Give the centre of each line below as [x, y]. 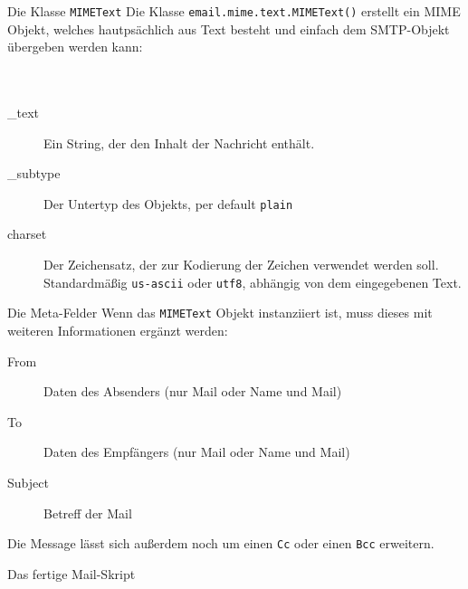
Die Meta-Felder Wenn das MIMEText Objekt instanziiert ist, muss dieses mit [220, 313]
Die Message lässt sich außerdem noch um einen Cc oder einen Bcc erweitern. [221, 543]
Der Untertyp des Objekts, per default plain [168, 203]
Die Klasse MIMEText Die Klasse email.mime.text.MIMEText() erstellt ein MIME [234, 11]
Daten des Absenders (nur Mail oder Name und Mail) [193, 391]
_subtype [34, 173]
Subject [28, 482]
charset [27, 234]
